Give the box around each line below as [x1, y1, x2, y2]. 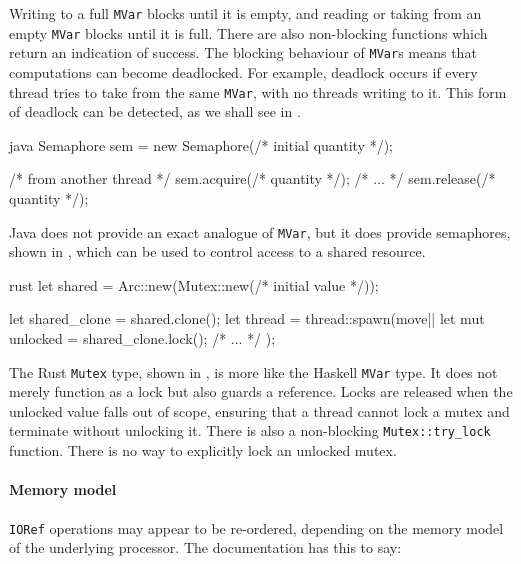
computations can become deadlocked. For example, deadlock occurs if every [9, 61, 478, 82]
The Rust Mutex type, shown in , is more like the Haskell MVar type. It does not [9, 361, 498, 382]
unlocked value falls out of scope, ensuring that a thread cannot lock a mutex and [9, 400, 510, 421]
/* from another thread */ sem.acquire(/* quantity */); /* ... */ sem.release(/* [9, 168, 496, 189]
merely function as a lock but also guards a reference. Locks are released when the [9, 381, 513, 402]
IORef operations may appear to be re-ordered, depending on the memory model [9, 517, 504, 538]
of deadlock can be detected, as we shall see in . [9, 101, 301, 122]
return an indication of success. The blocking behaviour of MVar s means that [9, 42, 477, 63]
